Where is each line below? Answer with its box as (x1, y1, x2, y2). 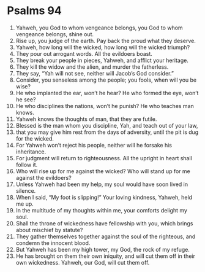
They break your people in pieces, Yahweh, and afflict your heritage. (15, 56, 188, 64)
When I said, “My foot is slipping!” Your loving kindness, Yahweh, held (15, 193, 192, 201)
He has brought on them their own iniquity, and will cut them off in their (15, 252, 195, 260)
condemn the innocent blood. (15, 239, 91, 246)
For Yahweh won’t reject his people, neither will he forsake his (15, 141, 173, 149)
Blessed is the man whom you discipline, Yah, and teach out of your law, (15, 122, 198, 129)
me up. (15, 200, 34, 208)
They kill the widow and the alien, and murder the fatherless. (15, 63, 169, 71)
